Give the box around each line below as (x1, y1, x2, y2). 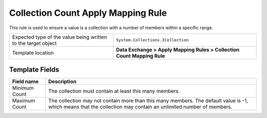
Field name (12, 78, 39, 85)
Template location (12, 49, 54, 56)
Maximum (12, 97, 36, 104)
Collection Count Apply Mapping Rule (9, 7, 167, 18)
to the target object (12, 39, 57, 46)
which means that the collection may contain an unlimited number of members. (48, 104, 232, 111)
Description (48, 78, 77, 85)
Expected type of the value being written (12, 34, 107, 40)
